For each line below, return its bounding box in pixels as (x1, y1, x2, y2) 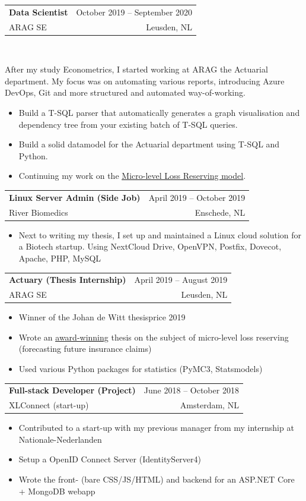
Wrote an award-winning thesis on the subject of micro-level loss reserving (18, 330, 289, 343)
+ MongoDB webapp (18, 484, 95, 497)
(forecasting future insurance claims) (18, 342, 152, 355)
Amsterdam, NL (180, 399, 239, 411)
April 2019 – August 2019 (134, 273, 228, 286)
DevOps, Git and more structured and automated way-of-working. (5, 86, 246, 99)
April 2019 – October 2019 (148, 191, 246, 203)
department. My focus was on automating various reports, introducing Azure (5, 74, 285, 87)
